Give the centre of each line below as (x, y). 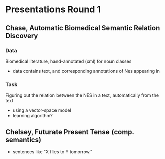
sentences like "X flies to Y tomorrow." (52, 152)
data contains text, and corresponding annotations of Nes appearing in (86, 71)
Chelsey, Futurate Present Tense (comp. (70, 132)
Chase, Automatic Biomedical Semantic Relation (83, 28)
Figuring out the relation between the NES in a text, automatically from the (82, 95)
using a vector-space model (42, 110)
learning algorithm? (33, 116)
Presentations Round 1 (53, 9)
